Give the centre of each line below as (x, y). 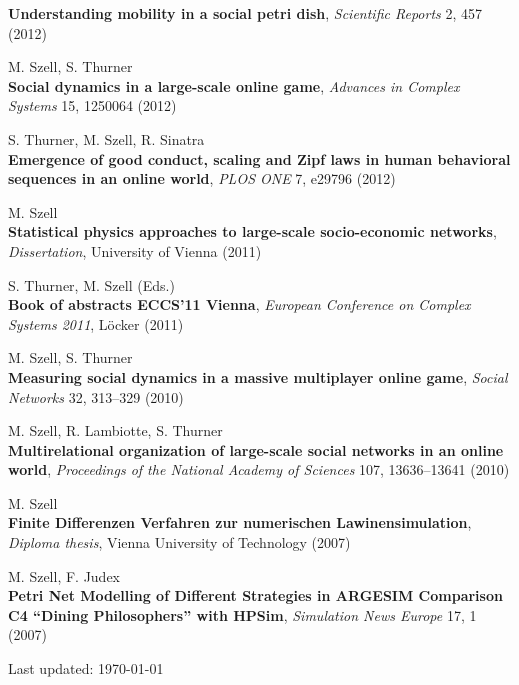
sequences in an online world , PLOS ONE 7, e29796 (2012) (202, 178)
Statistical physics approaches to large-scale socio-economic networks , (252, 231)
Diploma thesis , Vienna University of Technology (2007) (179, 542)
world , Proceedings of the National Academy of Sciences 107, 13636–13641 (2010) (259, 469)
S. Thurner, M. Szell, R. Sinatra (106, 138)
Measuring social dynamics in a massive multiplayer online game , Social (258, 376)
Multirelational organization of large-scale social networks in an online (256, 449)
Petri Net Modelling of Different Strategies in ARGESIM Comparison (255, 595)
